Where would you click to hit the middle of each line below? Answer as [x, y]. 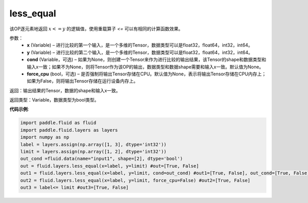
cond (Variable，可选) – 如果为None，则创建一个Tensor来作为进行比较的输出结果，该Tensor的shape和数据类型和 [147, 59]
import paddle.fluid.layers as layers [69, 130]
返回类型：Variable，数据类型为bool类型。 [54, 100]
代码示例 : [19, 109]
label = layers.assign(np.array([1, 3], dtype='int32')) [93, 144]
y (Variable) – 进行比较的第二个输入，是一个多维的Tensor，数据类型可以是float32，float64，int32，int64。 [140, 52]
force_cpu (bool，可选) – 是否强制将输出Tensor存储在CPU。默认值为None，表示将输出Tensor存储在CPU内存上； [147, 74]
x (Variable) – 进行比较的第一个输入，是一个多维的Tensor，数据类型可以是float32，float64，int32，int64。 [140, 45]
